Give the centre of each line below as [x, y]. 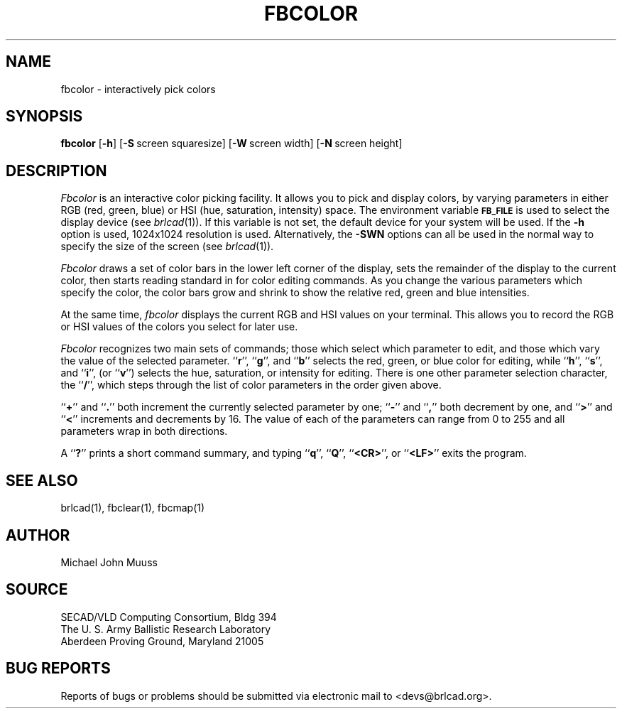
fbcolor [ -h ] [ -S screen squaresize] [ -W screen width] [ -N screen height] [231, 144]
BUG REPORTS [58, 669]
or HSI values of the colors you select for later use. [179, 327]
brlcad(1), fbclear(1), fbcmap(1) [133, 508]
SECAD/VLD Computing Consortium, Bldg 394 [169, 617]
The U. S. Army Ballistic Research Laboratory [166, 629]
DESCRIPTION [56, 171]
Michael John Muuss [109, 562]
